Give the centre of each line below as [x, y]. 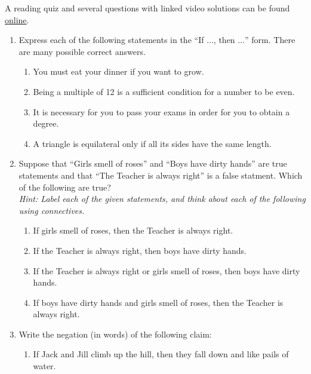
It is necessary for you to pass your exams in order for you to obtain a [161, 111]
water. [44, 366]
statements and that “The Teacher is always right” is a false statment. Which [161, 175]
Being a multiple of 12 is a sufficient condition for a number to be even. [164, 91]
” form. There [270, 40]
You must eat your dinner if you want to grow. [118, 71]
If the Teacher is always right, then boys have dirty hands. [140, 250]
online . [17, 19]
